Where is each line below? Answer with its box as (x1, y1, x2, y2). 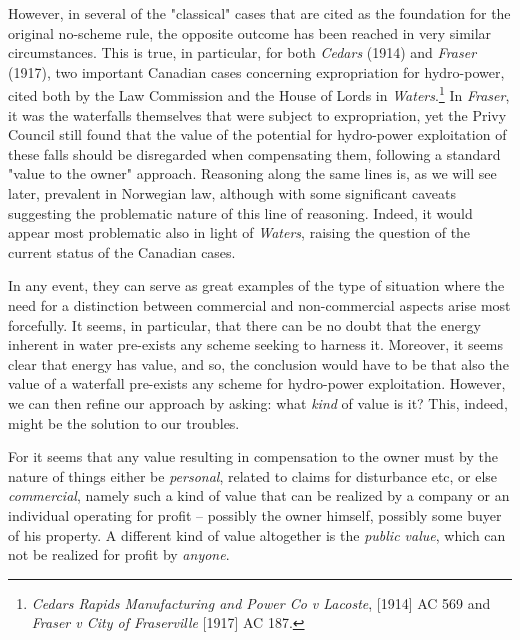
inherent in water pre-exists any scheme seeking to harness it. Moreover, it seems (8, 334, 504, 355)
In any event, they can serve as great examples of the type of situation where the (8, 275, 505, 296)
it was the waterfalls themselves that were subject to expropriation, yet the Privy (8, 104, 507, 125)
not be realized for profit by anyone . (8, 544, 230, 565)
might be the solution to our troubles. (8, 412, 240, 433)
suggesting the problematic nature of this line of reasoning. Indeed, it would (8, 202, 473, 223)
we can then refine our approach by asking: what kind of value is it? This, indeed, (8, 392, 508, 413)
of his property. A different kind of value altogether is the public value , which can (8, 524, 506, 545)
